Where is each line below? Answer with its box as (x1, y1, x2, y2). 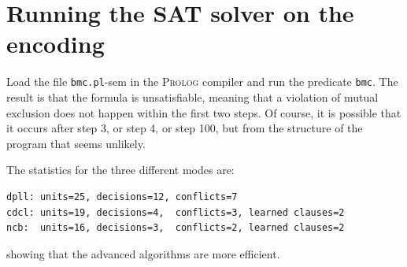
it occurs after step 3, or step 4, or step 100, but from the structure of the (6, 120, 363, 136)
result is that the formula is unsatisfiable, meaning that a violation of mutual (6, 88, 379, 105)
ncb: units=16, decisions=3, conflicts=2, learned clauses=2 (6, 222, 345, 234)
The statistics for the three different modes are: (6, 161, 235, 178)
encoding (6, 28, 105, 60)
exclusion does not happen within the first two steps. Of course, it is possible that (6, 104, 401, 121)
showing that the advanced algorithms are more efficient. (6, 245, 280, 261)
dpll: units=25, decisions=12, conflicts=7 (6, 191, 238, 202)
